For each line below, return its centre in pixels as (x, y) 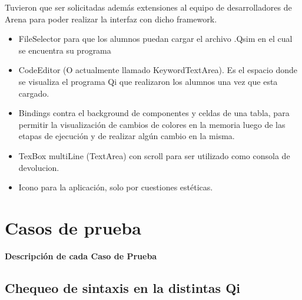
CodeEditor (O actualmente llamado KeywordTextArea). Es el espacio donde (158, 70)
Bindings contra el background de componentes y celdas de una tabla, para (154, 113)
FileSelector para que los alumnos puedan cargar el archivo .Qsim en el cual (155, 39)
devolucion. (39, 167)
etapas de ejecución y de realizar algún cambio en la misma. (127, 136)
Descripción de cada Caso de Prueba (81, 256)
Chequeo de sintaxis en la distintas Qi (122, 287)
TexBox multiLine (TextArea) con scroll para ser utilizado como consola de (154, 155)
